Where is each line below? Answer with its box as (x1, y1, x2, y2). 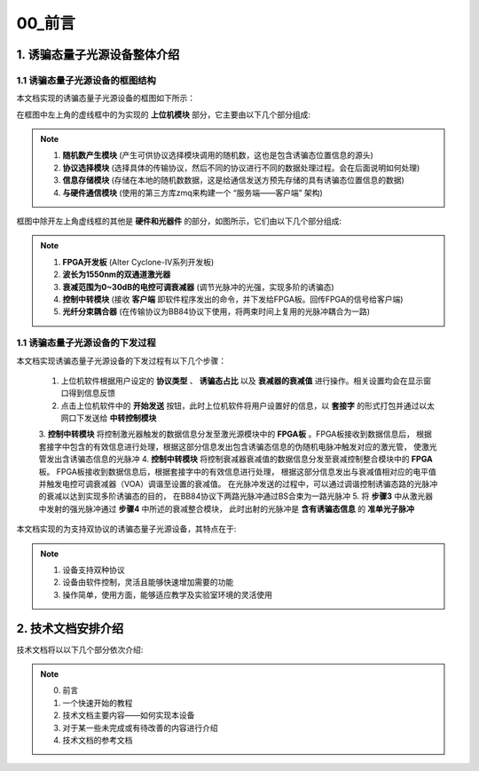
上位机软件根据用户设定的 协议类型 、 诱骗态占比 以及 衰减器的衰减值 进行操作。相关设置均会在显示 (60, 375, 424, 386)
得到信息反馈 (67, 388, 115, 398)
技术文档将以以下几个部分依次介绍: (16, 644, 144, 655)
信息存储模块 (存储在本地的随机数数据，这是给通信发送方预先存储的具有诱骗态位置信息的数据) (62, 175, 405, 185)
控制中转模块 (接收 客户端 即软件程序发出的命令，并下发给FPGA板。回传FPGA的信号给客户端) (62, 294, 404, 304)
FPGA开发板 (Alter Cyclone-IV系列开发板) (62, 256, 215, 267)
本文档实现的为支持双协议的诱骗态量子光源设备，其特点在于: (16, 523, 237, 534)
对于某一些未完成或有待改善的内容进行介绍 (62, 722, 218, 733)
